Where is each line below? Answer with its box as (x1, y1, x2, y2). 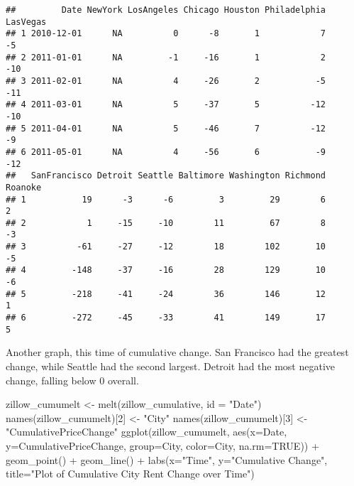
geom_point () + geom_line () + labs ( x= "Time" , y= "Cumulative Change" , (6, 452, 328, 467)
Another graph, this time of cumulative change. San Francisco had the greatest (6, 345, 349, 360)
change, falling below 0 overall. (6, 372, 139, 387)
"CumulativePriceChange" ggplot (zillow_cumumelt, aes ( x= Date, (6, 424, 287, 439)
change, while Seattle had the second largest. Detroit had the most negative (6, 358, 336, 373)
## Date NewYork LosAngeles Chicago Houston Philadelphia (6, 5, 326, 15)
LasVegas (6, 16, 47, 27)
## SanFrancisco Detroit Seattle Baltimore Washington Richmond (6, 171, 326, 181)
